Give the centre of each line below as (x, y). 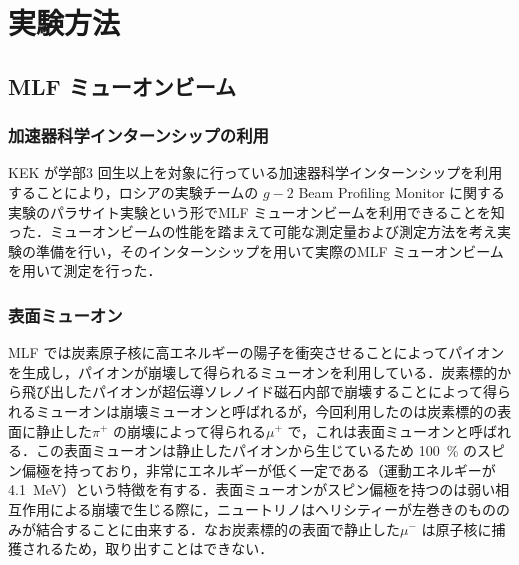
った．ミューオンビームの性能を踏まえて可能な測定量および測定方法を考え (252, 231)
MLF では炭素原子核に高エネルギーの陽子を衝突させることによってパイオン (256, 352)
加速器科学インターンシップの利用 (138, 135)
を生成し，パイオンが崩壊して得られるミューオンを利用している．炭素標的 (253, 371)
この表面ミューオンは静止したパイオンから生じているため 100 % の (256, 450)
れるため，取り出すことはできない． (154, 548)
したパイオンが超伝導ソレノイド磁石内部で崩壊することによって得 (280, 391)
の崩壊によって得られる (189, 430)
